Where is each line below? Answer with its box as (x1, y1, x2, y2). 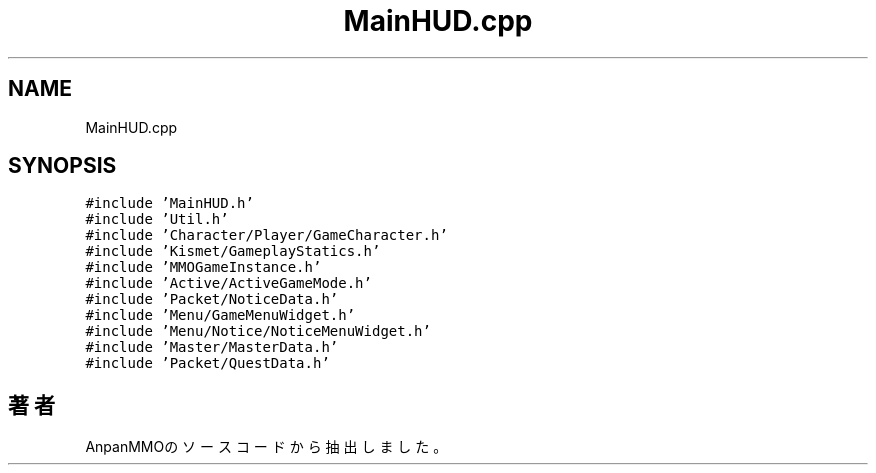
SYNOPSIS (8, 153, 117, 179)
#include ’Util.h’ (85, 211, 229, 228)
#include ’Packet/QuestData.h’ (85, 355, 330, 372)
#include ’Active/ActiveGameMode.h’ (85, 275, 372, 292)
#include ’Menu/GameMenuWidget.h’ (85, 307, 356, 324)
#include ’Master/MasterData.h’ (85, 339, 339, 356)
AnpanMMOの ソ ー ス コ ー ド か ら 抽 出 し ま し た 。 (85, 438, 448, 456)
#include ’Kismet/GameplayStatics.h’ (85, 243, 381, 260)
